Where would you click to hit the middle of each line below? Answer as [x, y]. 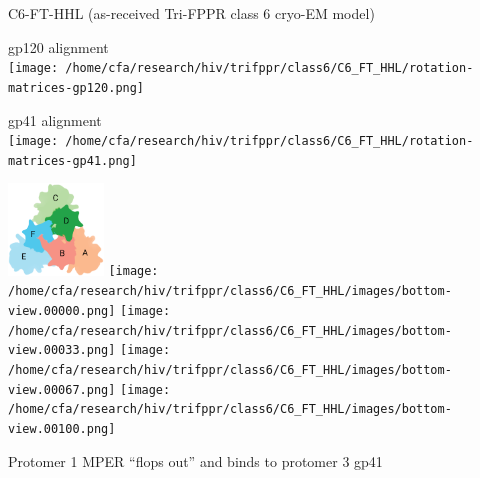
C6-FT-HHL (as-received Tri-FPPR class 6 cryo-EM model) [191, 13]
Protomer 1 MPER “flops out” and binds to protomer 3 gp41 [195, 460]
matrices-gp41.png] [72, 160]
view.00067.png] [62, 389]
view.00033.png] [62, 350]
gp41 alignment [55, 119]
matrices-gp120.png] [76, 87]
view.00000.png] [62, 311]
